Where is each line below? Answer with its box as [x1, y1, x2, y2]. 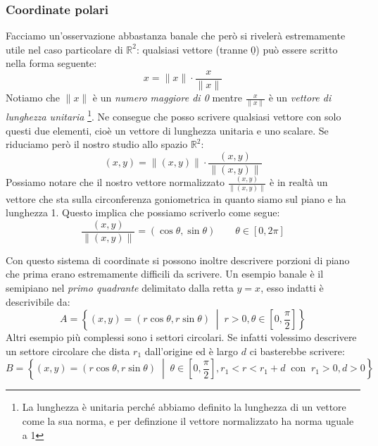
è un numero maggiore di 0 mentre [92, 90, 242, 105]
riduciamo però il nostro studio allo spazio [6, 137, 188, 151]
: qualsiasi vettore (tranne [136, 42, 248, 56]
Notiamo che [6, 90, 60, 105]
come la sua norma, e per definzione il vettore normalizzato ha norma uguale [22, 413, 354, 428]
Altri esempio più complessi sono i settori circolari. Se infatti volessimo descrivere [6, 330, 357, 345]
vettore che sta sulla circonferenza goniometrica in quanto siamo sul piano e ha [6, 191, 346, 206]
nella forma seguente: [6, 56, 97, 70]
